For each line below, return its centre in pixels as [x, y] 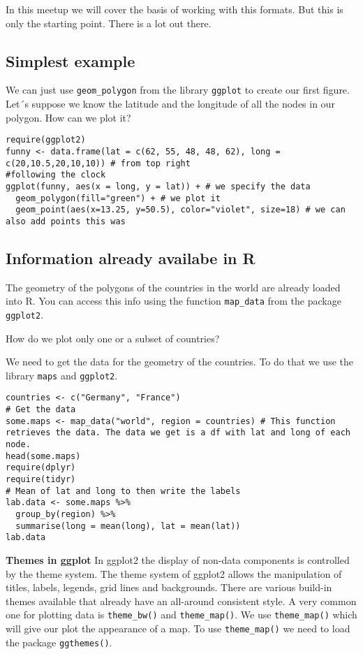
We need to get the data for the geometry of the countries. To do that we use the [179, 362]
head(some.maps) [43, 456]
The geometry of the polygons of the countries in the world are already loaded [173, 287]
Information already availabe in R [131, 257]
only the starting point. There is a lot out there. [109, 23]
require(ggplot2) [46, 140]
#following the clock [56, 175]
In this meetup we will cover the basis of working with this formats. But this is [175, 9]
